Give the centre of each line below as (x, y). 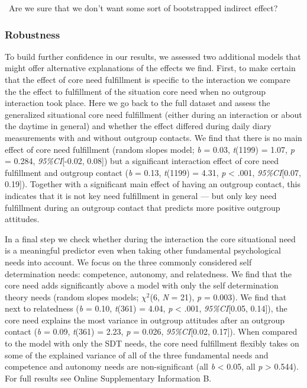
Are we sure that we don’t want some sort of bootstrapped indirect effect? (143, 8)
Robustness (33, 34)
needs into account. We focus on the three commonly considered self (128, 262)
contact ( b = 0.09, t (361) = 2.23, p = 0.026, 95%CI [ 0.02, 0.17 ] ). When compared (151, 331)
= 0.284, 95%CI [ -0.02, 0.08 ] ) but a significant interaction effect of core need (142, 161)
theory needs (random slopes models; (72, 296)
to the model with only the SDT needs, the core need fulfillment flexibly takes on (152, 343)
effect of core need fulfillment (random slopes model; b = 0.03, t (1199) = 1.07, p (150, 149)
